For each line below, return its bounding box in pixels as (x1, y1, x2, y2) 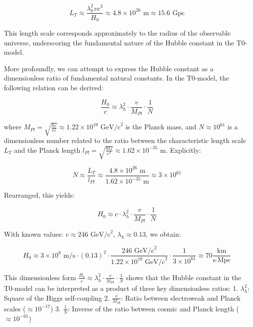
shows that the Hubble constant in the (126, 272, 241, 282)
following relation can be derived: (4, 82, 104, 92)
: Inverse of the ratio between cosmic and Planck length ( (67, 303, 239, 313)
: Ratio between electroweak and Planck (121, 292, 241, 303)
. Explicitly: (166, 144, 201, 155)
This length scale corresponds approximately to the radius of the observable (4, 28, 231, 38)
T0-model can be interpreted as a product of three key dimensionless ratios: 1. (4, 283, 238, 293)
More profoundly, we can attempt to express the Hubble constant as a (4, 63, 213, 73)
